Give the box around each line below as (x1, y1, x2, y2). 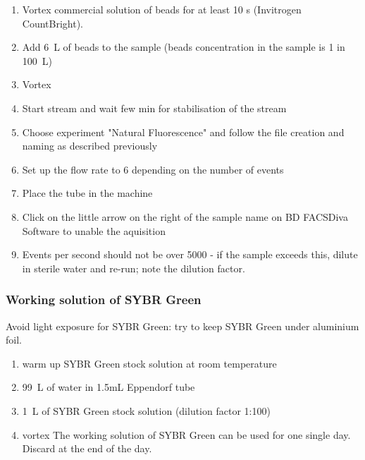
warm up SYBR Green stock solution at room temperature (22, 356, 277, 370)
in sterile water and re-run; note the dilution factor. (22, 260, 245, 275)
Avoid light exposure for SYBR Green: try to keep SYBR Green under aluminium (6, 318, 359, 333)
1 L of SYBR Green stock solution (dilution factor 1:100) (22, 403, 271, 418)
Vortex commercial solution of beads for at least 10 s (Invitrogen (22, 2, 302, 16)
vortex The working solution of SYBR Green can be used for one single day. (22, 427, 351, 442)
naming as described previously (22, 138, 158, 153)
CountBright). (22, 16, 83, 30)
